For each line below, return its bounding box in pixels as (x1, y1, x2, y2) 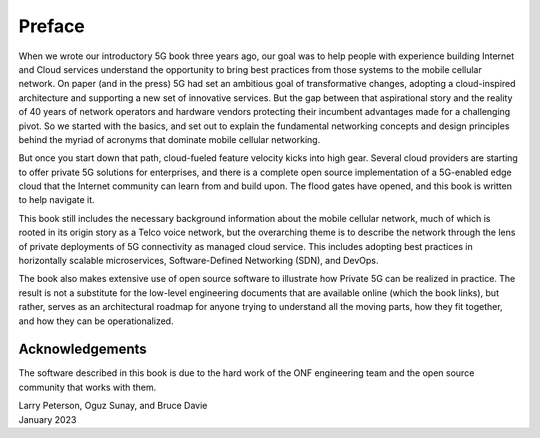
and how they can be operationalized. (18, 315, 174, 327)
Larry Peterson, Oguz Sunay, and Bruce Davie (18, 400, 208, 412)
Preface (18, 15, 85, 37)
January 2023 (18, 413, 77, 425)
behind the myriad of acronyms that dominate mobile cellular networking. (18, 133, 321, 145)
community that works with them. (18, 381, 157, 393)
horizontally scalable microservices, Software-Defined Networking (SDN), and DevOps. (18, 255, 379, 267)
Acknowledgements (18, 341, 147, 358)
